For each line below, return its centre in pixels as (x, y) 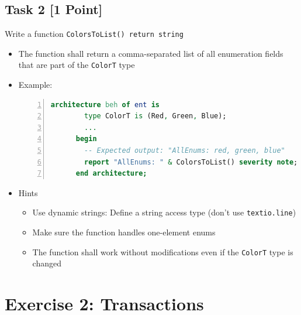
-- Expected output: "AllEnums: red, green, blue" (185, 151)
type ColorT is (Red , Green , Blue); (155, 116)
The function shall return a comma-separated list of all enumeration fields (151, 53)
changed (47, 263)
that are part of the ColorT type (77, 65)
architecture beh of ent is (105, 105)
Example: (35, 85)
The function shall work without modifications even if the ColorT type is (163, 251)
